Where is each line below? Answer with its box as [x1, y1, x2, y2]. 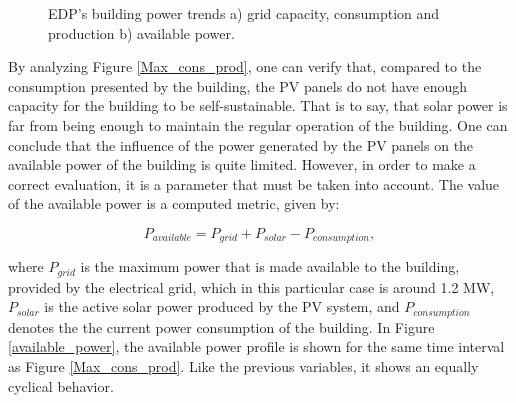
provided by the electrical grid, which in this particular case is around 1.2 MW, [8, 276, 495, 297]
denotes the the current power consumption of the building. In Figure [8, 316, 435, 337]
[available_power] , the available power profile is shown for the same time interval [8, 336, 505, 357]
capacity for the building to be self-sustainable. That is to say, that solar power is [8, 95, 508, 116]
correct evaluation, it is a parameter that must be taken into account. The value [8, 173, 500, 194]
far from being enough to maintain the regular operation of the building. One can [8, 114, 508, 135]
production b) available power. [48, 22, 235, 43]
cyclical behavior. [8, 375, 114, 396]
